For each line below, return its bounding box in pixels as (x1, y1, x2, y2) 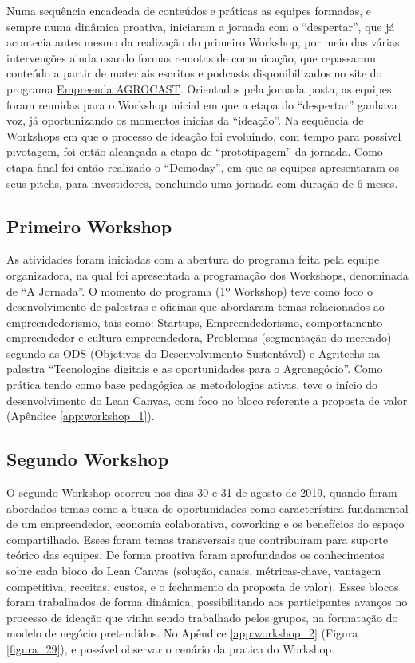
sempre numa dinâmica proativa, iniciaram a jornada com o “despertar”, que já (6, 18, 395, 34)
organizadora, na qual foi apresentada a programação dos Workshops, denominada (6, 266, 409, 283)
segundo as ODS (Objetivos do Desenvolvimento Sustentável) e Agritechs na (6, 344, 380, 361)
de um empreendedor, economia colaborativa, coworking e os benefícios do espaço (6, 515, 405, 532)
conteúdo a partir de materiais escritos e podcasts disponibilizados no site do (6, 65, 382, 81)
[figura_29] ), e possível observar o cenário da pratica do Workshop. (6, 641, 335, 657)
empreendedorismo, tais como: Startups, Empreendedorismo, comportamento (6, 313, 383, 330)
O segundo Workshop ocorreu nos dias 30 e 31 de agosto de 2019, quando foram (6, 484, 397, 501)
